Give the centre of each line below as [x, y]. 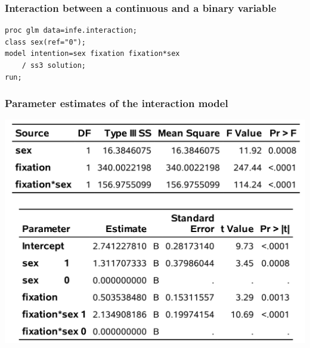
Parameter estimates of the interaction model [117, 103]
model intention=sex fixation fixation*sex [92, 54]
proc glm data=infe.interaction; [71, 31]
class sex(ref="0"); [46, 42]
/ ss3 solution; [54, 65]
